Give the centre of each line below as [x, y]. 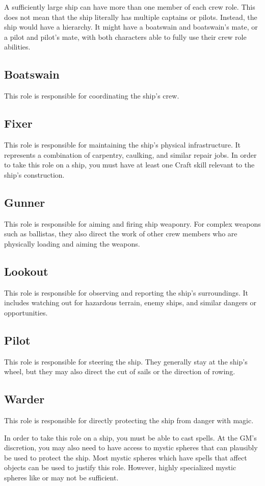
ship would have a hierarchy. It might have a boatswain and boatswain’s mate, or [131, 27]
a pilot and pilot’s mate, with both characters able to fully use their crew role [125, 37]
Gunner [25, 202]
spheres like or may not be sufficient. [61, 477]
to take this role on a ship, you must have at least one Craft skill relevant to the [129, 165]
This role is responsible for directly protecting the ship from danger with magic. [129, 420]
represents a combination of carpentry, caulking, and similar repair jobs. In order [130, 154]
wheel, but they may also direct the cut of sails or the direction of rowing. [120, 371]
